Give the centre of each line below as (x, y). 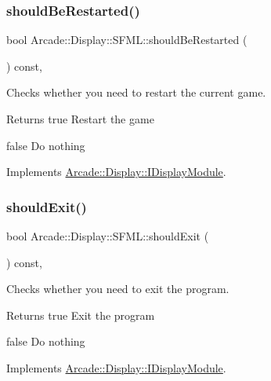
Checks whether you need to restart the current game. (136, 92)
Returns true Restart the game (80, 119)
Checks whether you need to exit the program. (118, 289)
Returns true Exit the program (81, 315)
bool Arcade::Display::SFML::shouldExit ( (108, 236)
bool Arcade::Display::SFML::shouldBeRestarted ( (127, 40)
